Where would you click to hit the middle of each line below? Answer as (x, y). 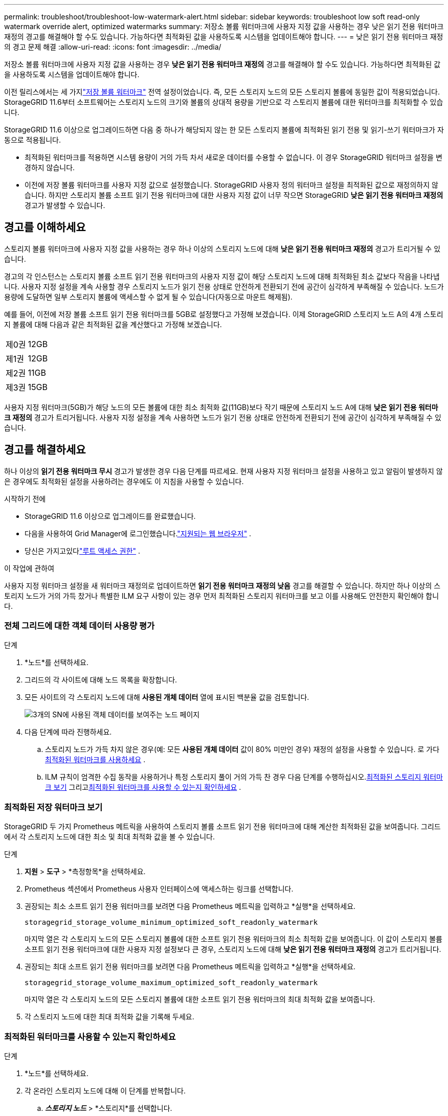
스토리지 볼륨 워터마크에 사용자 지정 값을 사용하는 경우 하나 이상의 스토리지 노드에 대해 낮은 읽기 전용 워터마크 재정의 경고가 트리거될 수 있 (222, 248)
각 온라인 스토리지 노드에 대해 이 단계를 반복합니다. (105, 1090)
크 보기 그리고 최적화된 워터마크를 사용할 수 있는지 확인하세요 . (143, 787)
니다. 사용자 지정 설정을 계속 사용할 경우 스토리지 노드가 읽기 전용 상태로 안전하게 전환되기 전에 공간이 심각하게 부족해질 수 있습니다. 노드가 (224, 286)
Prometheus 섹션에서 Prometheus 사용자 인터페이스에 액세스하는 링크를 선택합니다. (159, 889)
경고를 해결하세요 (45, 450)
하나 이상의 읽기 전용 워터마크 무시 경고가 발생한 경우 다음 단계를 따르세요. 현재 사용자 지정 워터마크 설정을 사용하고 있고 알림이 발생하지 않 (223, 471)
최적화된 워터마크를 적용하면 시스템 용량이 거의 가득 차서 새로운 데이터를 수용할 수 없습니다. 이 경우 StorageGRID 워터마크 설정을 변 (233, 157)
